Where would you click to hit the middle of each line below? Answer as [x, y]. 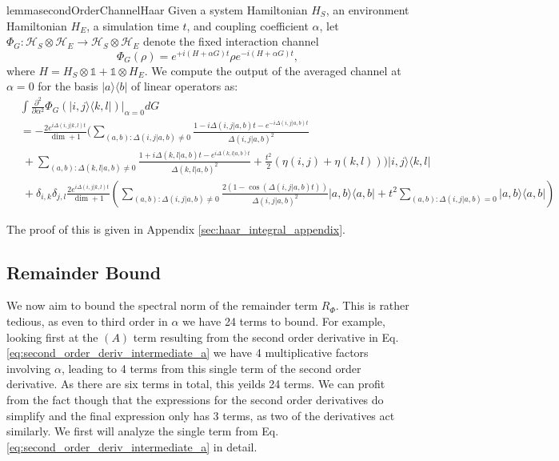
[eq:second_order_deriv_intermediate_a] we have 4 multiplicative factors [188, 353]
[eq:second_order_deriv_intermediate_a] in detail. [132, 446]
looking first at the [52, 337]
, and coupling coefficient [248, 25]
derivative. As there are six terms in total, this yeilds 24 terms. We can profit [196, 384]
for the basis [68, 86]
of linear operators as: [184, 86]
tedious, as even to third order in [87, 321]
